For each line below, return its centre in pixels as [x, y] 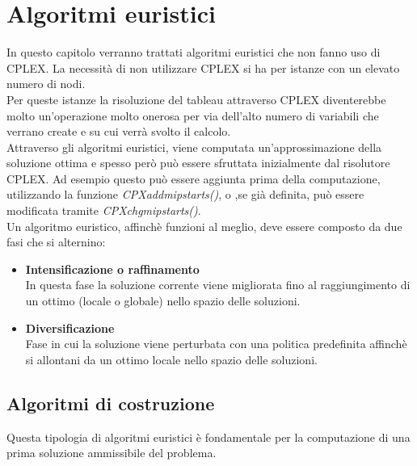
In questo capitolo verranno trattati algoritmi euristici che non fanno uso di [194, 52]
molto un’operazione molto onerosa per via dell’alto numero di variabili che [193, 115]
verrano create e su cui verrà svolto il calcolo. [119, 131]
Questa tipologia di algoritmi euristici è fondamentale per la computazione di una [208, 437]
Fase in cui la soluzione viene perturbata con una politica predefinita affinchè [216, 344]
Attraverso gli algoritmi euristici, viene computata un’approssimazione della [194, 147]
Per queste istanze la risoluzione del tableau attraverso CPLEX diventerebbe [196, 99]
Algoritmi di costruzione [111, 403]
